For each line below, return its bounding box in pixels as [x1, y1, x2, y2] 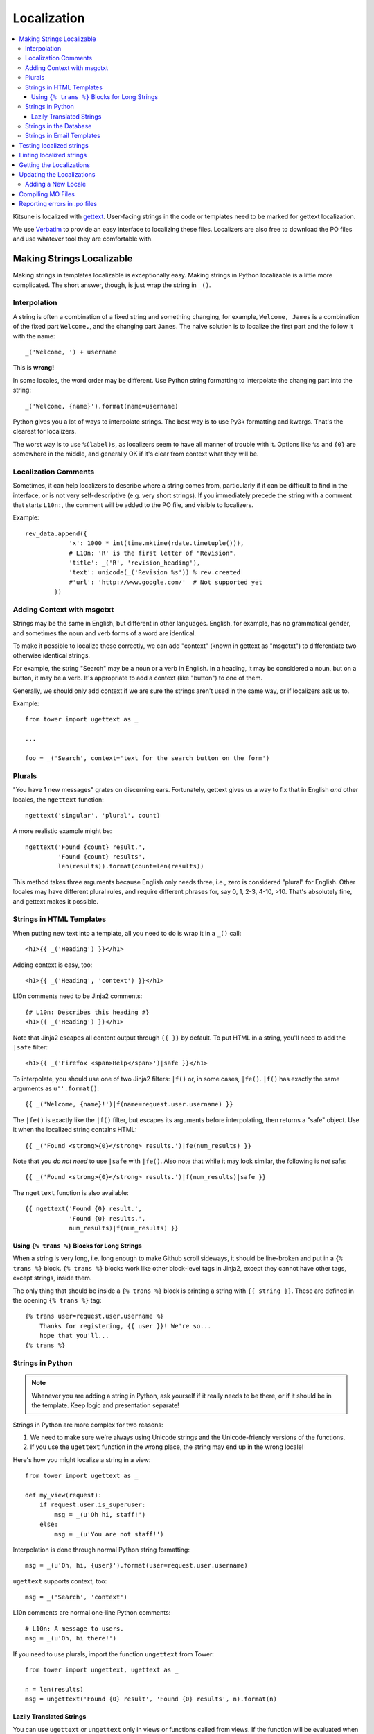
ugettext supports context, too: [12, 1577, 107, 1585]
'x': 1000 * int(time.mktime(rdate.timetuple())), [69, 540, 244, 547]
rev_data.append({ [25, 529, 88, 538]
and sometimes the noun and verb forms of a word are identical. [12, 628, 197, 637]
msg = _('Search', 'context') [25, 1593, 128, 1602]
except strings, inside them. [12, 1273, 92, 1282]
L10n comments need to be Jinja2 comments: [12, 992, 143, 1000]
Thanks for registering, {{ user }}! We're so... [39, 1322, 211, 1330]
